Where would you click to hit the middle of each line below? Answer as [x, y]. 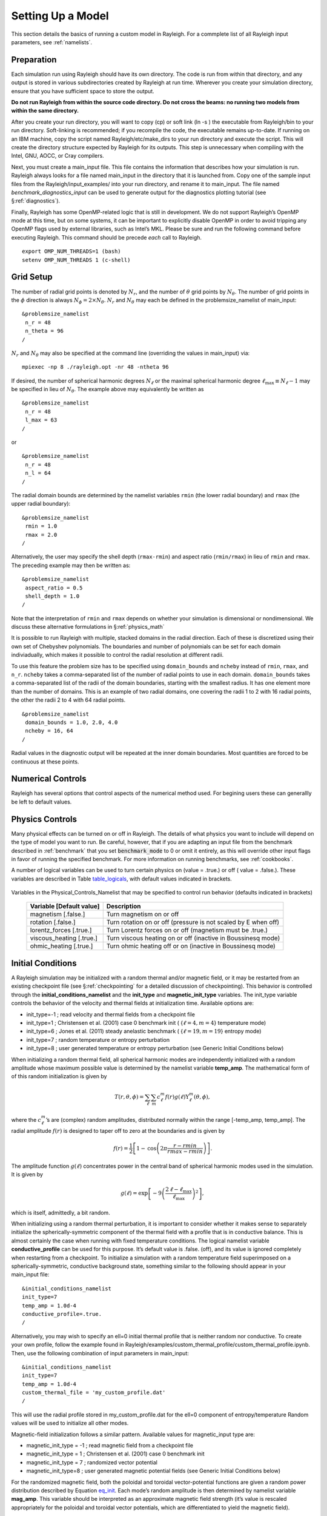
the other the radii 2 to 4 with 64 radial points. [68, 700]
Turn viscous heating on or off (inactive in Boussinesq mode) [193, 938]
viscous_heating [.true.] [64, 938]
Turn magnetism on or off [143, 914]
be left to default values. [41, 802]
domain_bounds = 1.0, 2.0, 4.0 [71, 722]
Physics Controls [44, 819]
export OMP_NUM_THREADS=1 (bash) [71, 251]
